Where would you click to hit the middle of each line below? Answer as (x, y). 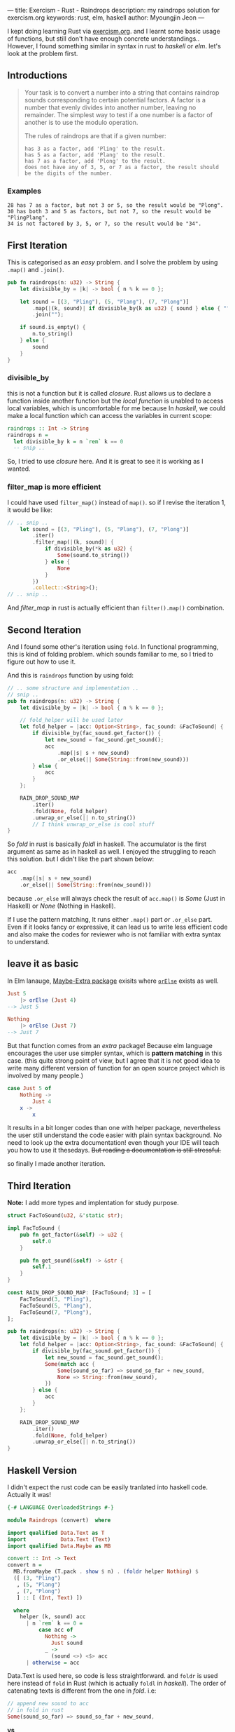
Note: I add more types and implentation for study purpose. (93, 1203)
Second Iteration (44, 630)
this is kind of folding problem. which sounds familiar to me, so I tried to (110, 654)
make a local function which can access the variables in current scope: (109, 415)
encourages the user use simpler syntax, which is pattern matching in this (115, 1053)
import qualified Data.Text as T (56, 1533)
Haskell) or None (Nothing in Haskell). (62, 906)
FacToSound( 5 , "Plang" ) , (56, 1305)
